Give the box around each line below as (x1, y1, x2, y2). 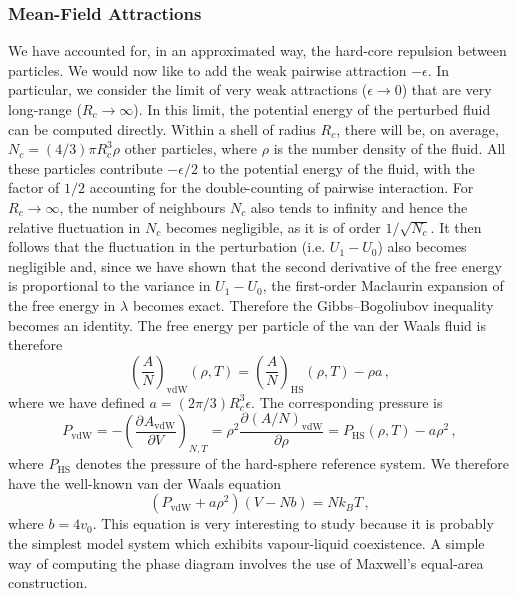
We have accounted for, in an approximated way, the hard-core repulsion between (8, 40, 507, 61)
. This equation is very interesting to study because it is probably (92, 513, 494, 534)
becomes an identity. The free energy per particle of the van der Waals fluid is (8, 314, 486, 335)
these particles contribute (8, 157, 163, 178)
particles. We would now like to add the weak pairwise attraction (8, 59, 407, 80)
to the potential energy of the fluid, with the (202, 157, 475, 178)
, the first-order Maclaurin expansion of (262, 275, 504, 296)
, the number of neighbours (59, 196, 226, 217)
